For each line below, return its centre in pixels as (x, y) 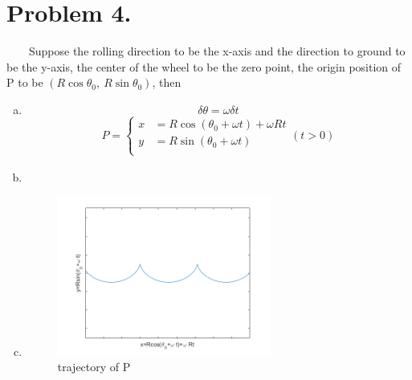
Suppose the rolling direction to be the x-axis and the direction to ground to (217, 51)
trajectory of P (94, 367)
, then (167, 82)
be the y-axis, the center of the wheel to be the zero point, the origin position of (204, 66)
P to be (25, 82)
